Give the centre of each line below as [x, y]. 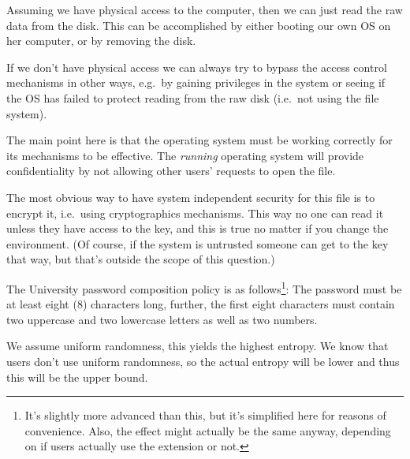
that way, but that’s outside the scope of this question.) [141, 259]
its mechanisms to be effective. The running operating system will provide [185, 155]
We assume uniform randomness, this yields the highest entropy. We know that [198, 346]
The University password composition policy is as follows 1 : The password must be [204, 287]
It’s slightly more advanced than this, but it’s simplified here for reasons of [205, 415]
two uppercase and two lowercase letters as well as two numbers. [162, 319]
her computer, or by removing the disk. [101, 41]
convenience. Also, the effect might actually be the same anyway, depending [208, 430]
